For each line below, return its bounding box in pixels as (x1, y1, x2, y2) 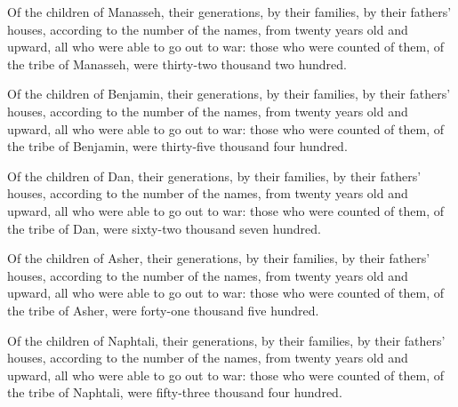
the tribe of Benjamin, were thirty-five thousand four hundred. (7, 137, 348, 156)
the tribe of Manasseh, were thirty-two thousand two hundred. (7, 54, 347, 73)
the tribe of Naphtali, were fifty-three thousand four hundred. (7, 383, 342, 402)
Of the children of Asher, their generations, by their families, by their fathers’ (7, 249, 430, 267)
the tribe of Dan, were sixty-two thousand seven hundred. (7, 219, 321, 237)
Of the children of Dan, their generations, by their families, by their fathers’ (7, 166, 422, 185)
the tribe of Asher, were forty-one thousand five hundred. (7, 300, 319, 319)
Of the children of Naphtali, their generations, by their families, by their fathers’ (7, 331, 446, 349)
